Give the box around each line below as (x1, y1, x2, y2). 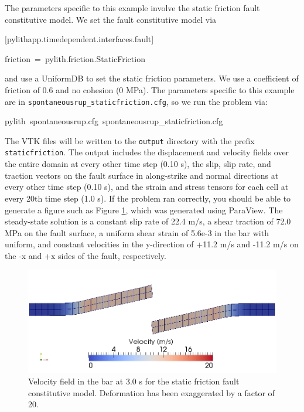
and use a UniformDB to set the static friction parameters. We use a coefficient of (5, 72, 299, 84)
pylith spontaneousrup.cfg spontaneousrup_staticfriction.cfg (5, 115, 223, 127)
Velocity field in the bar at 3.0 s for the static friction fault (28, 375, 240, 387)
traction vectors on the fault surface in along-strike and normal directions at (5, 169, 279, 181)
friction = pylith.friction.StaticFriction (5, 52, 145, 64)
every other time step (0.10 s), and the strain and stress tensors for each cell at (5, 181, 289, 193)
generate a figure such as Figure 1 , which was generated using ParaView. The (5, 203, 283, 216)
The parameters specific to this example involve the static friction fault (5, 2, 260, 13)
